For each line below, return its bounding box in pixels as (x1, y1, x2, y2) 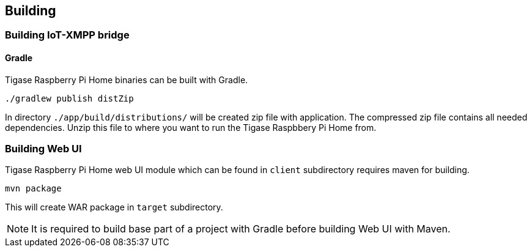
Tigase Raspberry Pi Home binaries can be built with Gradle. (5, 74, 248, 85)
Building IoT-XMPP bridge (5, 29, 130, 42)
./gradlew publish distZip (5, 93, 134, 103)
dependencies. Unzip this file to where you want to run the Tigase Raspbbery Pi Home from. (5, 122, 377, 133)
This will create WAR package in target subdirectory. (5, 202, 223, 213)
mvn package (5, 183, 62, 194)
